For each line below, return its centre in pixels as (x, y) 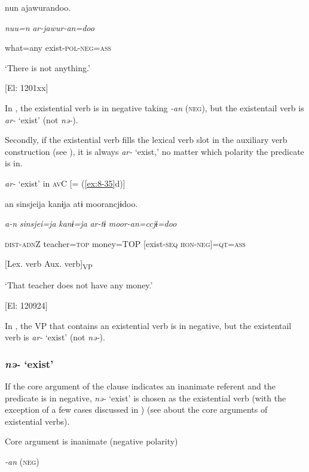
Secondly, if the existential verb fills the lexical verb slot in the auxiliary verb (146, 140)
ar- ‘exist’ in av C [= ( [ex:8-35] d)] (65, 183)
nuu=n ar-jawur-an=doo (50, 27)
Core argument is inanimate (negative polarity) (91, 441)
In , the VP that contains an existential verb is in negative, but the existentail (148, 325)
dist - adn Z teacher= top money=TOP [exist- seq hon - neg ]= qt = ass (125, 243)
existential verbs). (37, 421)
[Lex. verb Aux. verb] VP (49, 264)
